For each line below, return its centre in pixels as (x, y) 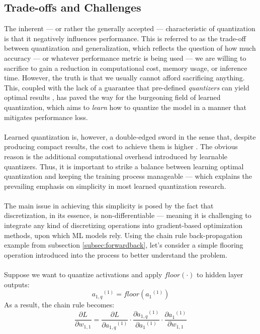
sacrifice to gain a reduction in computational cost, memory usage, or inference (126, 68)
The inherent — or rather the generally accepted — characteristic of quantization (130, 28)
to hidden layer (220, 274)
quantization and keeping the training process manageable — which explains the (128, 176)
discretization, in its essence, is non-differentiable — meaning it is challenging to (128, 215)
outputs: (17, 284)
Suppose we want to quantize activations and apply (83, 274)
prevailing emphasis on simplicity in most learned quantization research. (115, 186)
